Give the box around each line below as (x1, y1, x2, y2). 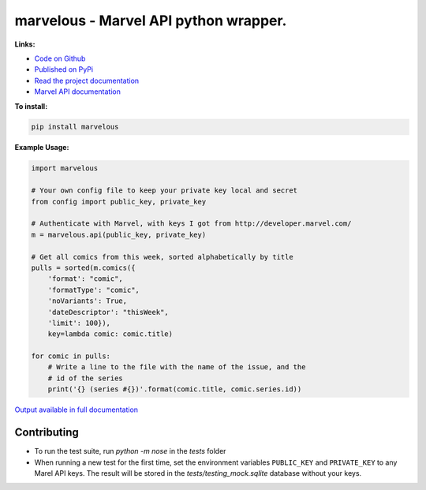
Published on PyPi (34, 65, 94, 74)
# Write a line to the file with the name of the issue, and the (47, 363, 306, 372)
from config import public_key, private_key (31, 197, 207, 206)
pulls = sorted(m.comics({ (31, 263, 136, 272)
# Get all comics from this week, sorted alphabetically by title (31, 252, 293, 261)
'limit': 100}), (47, 318, 110, 327)
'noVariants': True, (47, 297, 128, 305)
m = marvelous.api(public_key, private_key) (31, 230, 207, 239)
